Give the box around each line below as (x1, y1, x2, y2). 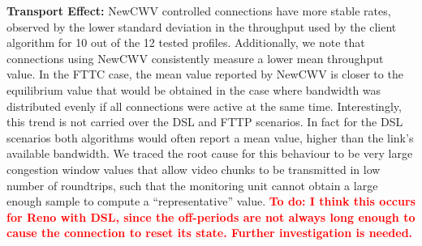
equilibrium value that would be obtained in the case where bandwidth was (6, 81, 381, 98)
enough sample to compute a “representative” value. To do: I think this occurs (6, 193, 416, 210)
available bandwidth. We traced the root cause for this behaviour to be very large (6, 145, 413, 162)
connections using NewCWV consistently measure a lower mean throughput (6, 49, 384, 66)
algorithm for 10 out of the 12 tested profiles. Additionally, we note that (6, 34, 365, 51)
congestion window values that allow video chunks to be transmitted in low (6, 160, 381, 177)
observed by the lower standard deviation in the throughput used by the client (6, 18, 397, 35)
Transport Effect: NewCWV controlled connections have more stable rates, (6, 2, 391, 19)
